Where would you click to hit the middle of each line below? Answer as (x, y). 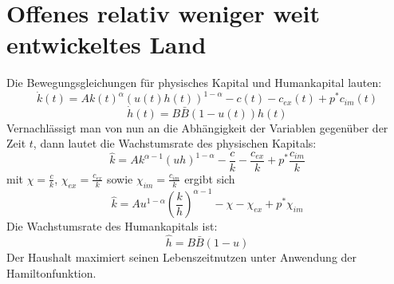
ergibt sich (210, 178)
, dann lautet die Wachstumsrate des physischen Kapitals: (175, 143)
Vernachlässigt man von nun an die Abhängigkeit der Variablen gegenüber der (197, 127)
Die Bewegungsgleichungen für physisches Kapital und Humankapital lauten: (194, 83)
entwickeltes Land (106, 44)
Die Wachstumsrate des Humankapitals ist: (112, 226)
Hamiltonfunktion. (51, 272)
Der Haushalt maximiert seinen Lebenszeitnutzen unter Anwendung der (182, 256)
